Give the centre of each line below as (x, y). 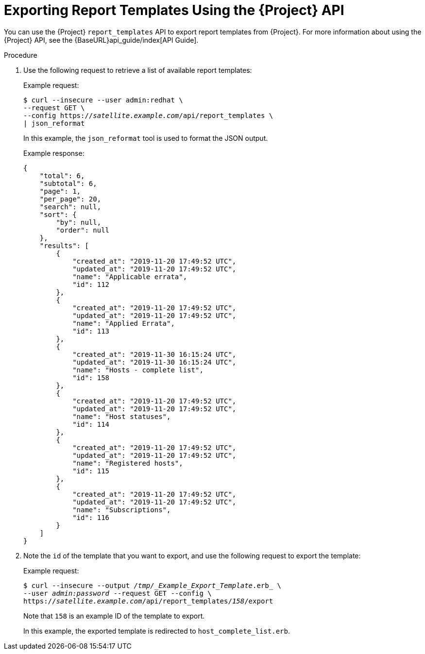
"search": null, (70, 207)
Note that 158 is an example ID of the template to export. (114, 616)
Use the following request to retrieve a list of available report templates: (138, 70)
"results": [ (64, 245)
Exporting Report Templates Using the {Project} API (174, 10)
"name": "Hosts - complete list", (138, 370)
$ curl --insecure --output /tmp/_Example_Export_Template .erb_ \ (153, 585)
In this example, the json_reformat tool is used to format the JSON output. (146, 138)
